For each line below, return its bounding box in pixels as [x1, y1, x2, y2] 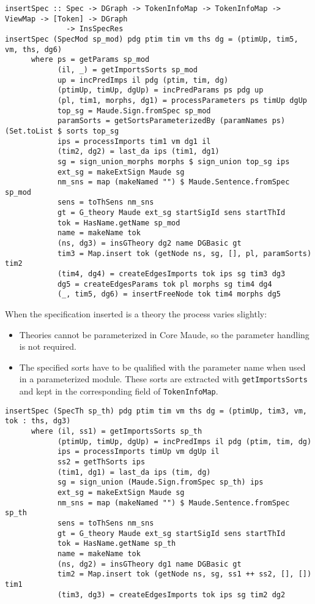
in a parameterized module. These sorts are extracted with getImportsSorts [19, 372, 308, 385]
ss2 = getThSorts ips [57, 458, 146, 466]
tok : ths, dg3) [5, 417, 71, 426]
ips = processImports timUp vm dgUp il [57, 447, 220, 456]
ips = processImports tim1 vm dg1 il [57, 137, 211, 146]
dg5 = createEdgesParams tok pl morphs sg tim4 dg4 [57, 279, 272, 289]
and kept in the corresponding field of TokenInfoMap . [19, 385, 218, 398]
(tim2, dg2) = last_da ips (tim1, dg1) [57, 147, 220, 156]
